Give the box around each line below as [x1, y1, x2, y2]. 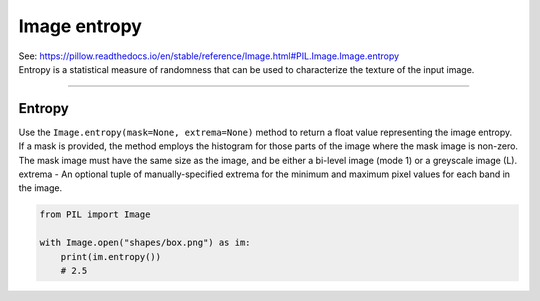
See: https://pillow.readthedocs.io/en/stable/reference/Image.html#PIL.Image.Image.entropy [18, 50, 400, 62]
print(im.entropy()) [60, 251, 162, 262]
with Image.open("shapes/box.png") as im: [39, 237, 251, 249]
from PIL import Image [39, 209, 151, 220]
